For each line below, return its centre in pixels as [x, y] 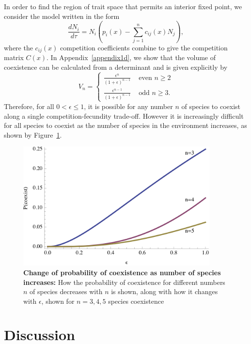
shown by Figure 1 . [33, 134]
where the [18, 47]
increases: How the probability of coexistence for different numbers [124, 282]
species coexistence [136, 301]
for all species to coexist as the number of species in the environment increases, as [125, 125]
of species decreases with [66, 291]
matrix [14, 57]
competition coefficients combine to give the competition [144, 47]
